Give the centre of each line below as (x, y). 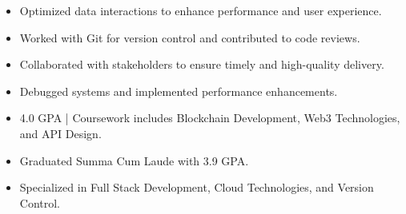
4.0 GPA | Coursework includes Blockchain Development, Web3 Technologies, (210, 118)
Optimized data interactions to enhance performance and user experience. (201, 10)
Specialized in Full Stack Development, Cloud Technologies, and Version (197, 187)
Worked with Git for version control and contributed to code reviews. (190, 37)
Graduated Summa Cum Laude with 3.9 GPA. (134, 160)
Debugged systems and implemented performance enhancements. (179, 91)
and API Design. (60, 133)
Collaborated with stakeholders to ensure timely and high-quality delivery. (202, 64)
